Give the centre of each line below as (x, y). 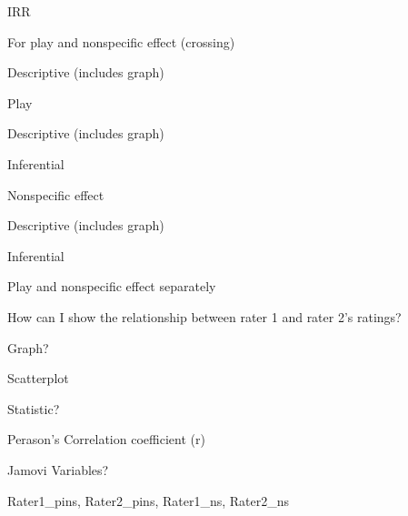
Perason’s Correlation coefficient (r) (106, 439)
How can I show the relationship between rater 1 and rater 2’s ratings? (204, 316)
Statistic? (34, 408)
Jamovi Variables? (58, 469)
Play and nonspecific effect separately (112, 286)
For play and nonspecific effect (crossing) (121, 41)
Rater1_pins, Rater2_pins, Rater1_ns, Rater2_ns (149, 500)
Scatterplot (38, 378)
